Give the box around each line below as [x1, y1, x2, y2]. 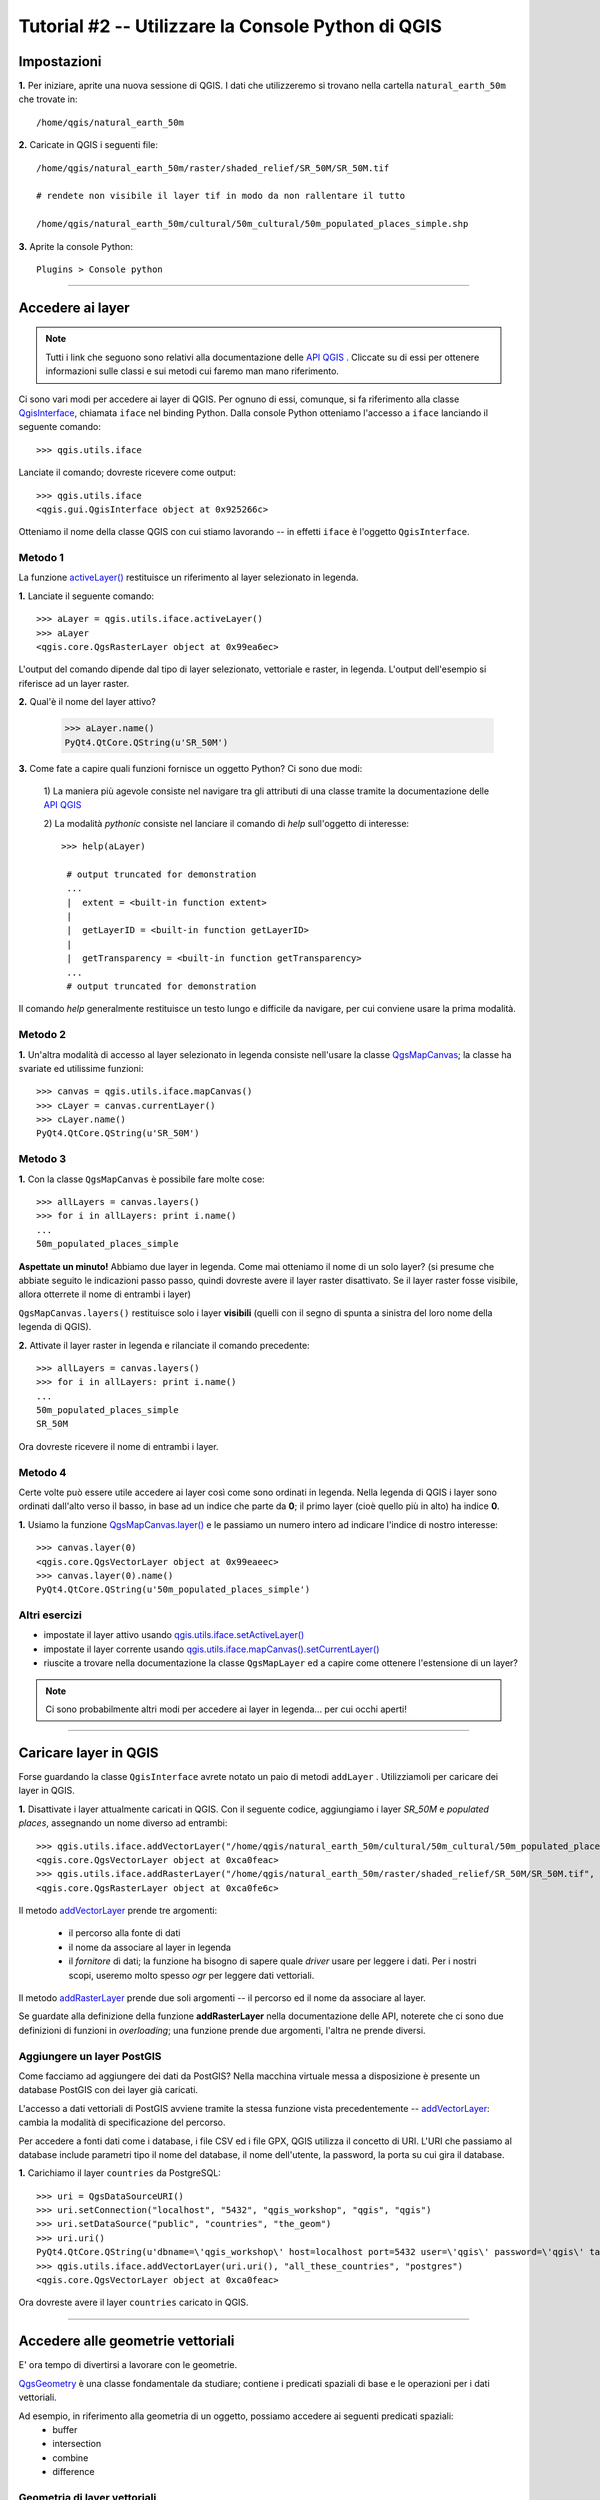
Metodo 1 [18, 551, 65, 565]
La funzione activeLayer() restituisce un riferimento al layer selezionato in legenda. [18, 571, 359, 584]
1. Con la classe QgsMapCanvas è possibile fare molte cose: [18, 1173, 265, 1185]
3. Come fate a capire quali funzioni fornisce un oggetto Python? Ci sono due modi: [18, 762, 363, 774]
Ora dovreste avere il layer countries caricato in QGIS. [18, 2296, 249, 2309]
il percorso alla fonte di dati [68, 1927, 181, 1939]
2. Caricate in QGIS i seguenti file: [18, 139, 159, 151]
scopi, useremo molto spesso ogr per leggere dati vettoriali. [68, 1969, 315, 1981]
